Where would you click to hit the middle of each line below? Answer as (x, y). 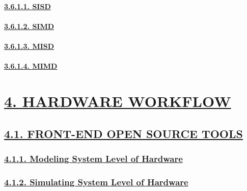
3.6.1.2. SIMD (29, 26)
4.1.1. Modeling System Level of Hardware (93, 158)
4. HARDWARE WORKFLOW (118, 101)
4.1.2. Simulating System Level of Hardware (96, 182)
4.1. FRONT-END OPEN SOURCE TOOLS (123, 133)
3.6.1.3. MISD (29, 46)
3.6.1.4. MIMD (31, 66)
